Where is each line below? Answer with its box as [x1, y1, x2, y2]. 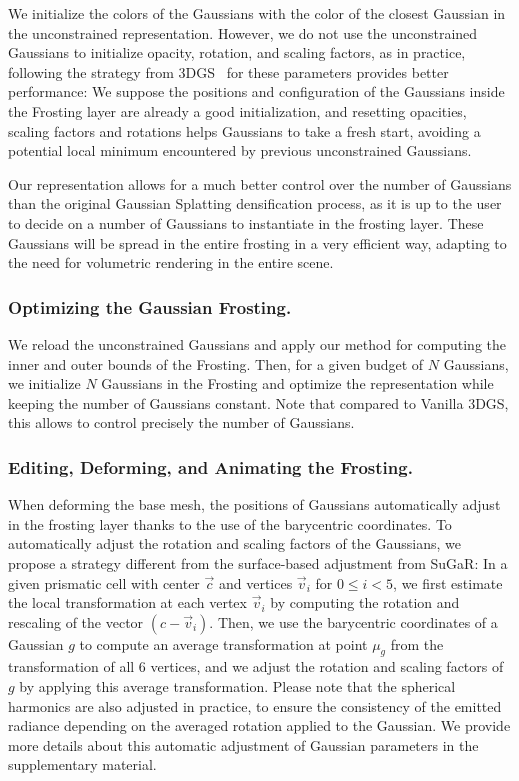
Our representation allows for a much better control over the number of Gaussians [8, 173, 512, 194]
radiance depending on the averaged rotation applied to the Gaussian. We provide [8, 715, 511, 736]
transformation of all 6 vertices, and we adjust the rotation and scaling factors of [8, 656, 504, 677]
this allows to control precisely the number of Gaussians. [8, 412, 355, 433]
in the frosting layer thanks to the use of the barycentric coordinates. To [8, 513, 452, 534]
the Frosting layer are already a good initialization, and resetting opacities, [8, 100, 467, 121]
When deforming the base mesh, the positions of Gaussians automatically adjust [8, 494, 501, 515]
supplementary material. [8, 754, 157, 775]
